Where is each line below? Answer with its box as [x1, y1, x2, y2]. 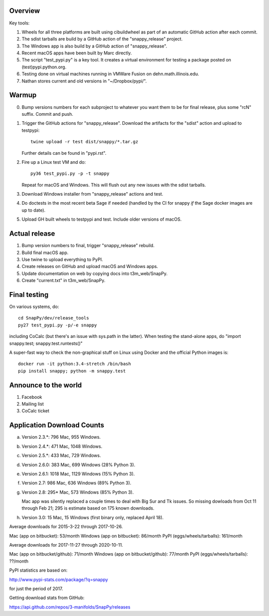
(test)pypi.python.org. [21, 64, 67, 70]
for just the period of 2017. [9, 586, 63, 592]
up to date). [21, 207, 46, 213]
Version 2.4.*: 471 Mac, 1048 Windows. [21, 443, 103, 449]
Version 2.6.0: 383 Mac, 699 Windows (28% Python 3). [21, 462, 135, 468]
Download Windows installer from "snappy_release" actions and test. [21, 191, 163, 197]
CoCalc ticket [21, 408, 50, 414]
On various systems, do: [9, 304, 59, 309]
